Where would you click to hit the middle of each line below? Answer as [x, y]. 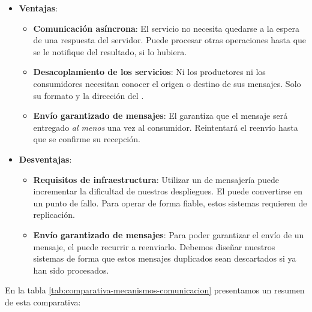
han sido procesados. [71, 270]
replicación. [54, 214]
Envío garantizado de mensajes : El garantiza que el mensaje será [160, 115]
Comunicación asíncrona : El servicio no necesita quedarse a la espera [166, 28]
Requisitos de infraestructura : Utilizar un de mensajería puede [156, 179]
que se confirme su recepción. [87, 139]
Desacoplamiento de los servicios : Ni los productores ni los [149, 72]
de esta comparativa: [43, 301]
